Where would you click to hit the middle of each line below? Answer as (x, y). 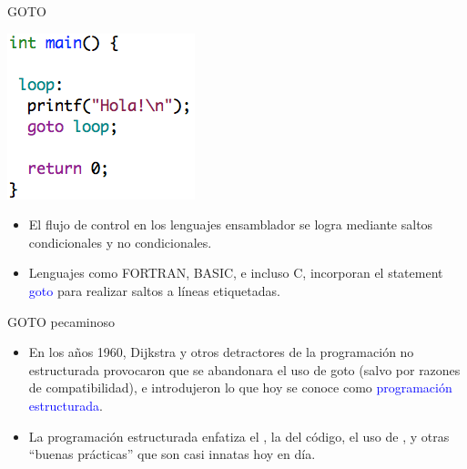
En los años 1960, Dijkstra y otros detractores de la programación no (221, 352)
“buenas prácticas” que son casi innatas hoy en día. (172, 454)
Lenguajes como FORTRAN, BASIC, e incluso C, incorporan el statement (236, 273)
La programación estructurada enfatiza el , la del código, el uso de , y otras (239, 436)
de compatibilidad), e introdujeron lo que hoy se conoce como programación (240, 387)
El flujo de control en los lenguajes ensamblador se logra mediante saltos (231, 224)
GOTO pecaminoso (61, 321)
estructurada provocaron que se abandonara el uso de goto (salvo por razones (244, 369)
